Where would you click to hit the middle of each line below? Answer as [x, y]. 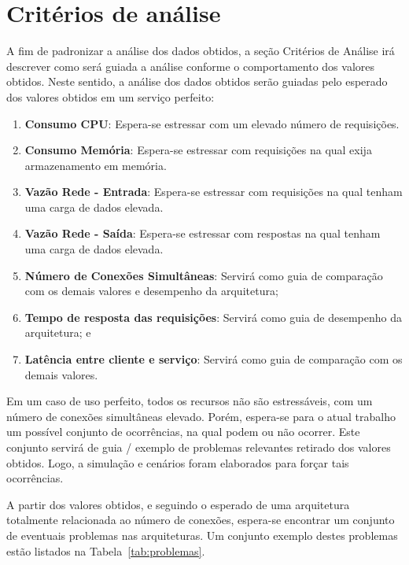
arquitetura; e [58, 332]
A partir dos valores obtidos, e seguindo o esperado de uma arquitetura [178, 504]
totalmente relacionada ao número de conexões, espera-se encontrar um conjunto [201, 520]
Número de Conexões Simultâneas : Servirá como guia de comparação [204, 275]
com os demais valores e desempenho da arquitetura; [151, 291]
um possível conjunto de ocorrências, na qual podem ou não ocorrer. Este [183, 432]
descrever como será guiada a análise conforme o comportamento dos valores [190, 66]
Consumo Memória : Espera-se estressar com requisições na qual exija [198, 150]
